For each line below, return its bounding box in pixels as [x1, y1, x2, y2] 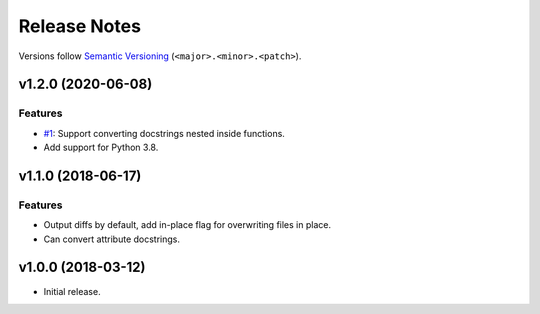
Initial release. [43, 285, 101, 297]
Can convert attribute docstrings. [43, 233, 180, 245]
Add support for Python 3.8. [43, 141, 159, 154]
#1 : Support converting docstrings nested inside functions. [43, 127, 285, 139]
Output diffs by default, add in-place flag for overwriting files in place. [43, 219, 332, 231]
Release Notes [18, 15, 142, 37]
